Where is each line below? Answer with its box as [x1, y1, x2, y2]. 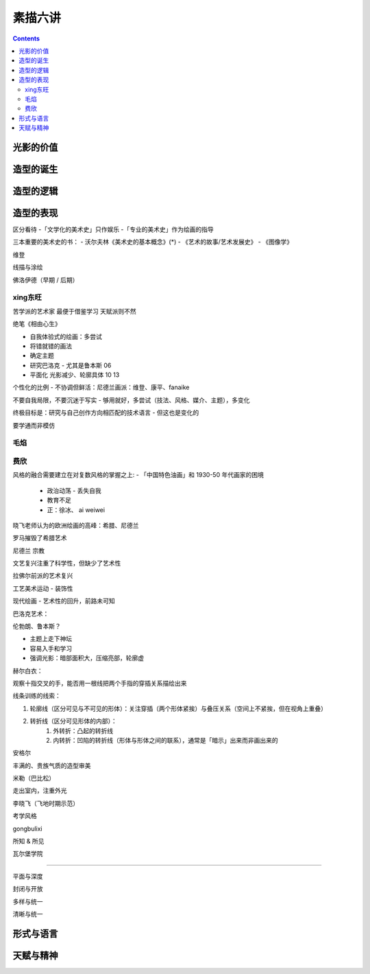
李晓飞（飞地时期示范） [12, 799, 79, 807]
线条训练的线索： [12, 692, 61, 700]
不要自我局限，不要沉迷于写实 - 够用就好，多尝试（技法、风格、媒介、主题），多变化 [12, 395, 250, 404]
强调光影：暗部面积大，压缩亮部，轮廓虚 [29, 654, 144, 662]
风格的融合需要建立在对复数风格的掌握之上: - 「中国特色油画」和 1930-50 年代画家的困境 [12, 471, 264, 479]
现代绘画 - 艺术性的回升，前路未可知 [12, 597, 116, 605]
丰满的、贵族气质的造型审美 [12, 761, 91, 769]
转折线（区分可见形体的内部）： [29, 717, 117, 726]
